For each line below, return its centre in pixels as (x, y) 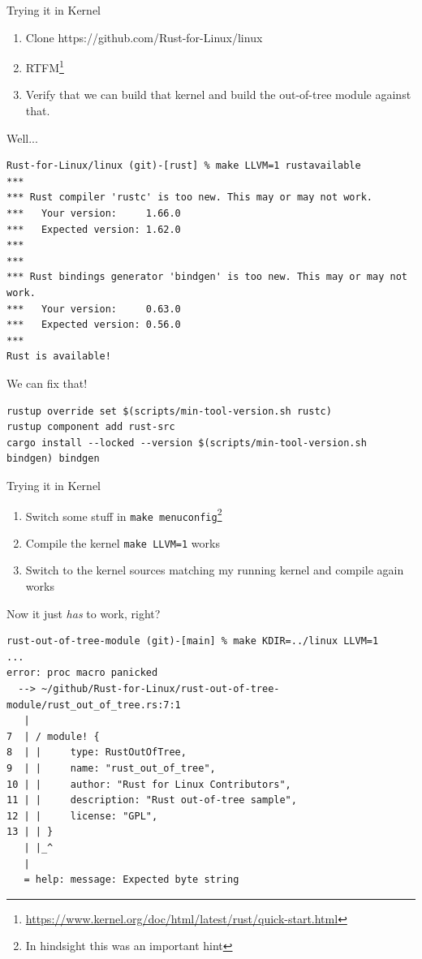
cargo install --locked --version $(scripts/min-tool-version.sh (187, 443)
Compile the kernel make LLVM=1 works (123, 542)
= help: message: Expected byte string (131, 880)
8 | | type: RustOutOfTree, (97, 753)
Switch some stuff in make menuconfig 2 (124, 514)
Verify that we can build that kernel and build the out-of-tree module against (218, 95)
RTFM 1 (45, 66)
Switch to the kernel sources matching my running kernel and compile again (215, 570)
